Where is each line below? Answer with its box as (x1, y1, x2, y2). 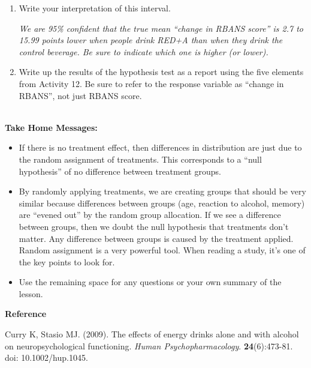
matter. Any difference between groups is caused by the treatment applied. (19, 232, 294, 244)
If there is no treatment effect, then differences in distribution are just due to (19, 141, 302, 154)
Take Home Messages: (5, 121, 98, 133)
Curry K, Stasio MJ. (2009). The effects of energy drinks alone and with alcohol (5, 328, 299, 340)
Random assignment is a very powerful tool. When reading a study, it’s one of (19, 244, 306, 256)
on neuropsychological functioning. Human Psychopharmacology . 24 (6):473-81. (5, 339, 293, 352)
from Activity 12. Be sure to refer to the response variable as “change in (19, 77, 284, 89)
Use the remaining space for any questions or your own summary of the (19, 276, 282, 288)
